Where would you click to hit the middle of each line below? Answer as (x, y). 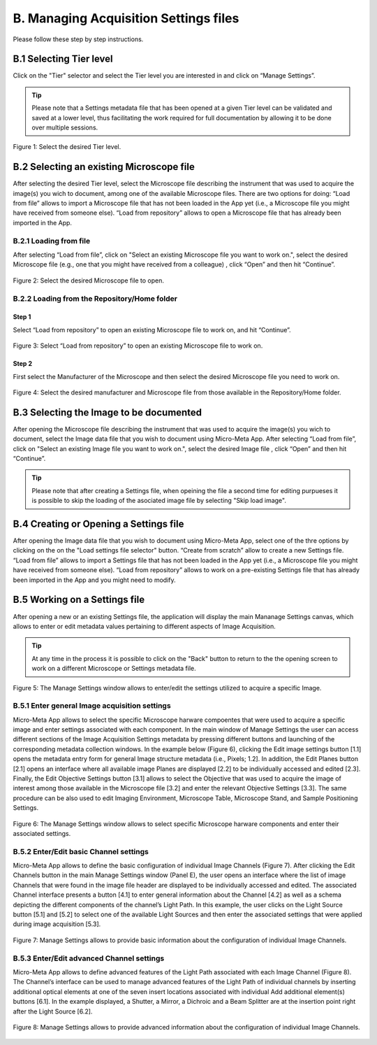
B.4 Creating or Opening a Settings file (98, 524)
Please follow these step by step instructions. (78, 39)
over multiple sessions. (65, 128)
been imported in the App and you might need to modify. (94, 580)
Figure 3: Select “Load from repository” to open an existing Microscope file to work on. (138, 346)
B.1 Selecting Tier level (63, 59)
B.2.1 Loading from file (52, 241)
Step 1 (22, 317)
